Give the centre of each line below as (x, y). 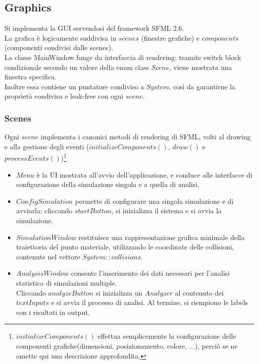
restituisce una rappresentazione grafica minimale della (161, 237)
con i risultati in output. (53, 312)
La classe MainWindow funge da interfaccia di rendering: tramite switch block (123, 57)
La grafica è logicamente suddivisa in (60, 37)
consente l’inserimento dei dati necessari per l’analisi (150, 273)
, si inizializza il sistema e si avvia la (167, 211)
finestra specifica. (30, 77)
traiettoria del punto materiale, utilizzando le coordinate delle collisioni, (125, 247)
